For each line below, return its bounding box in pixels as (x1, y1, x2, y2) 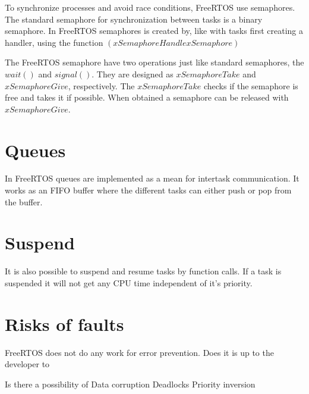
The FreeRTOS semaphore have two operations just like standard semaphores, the (5, 56, 304, 68)
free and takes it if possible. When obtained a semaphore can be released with (5, 91, 289, 104)
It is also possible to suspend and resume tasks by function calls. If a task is (5, 265, 282, 277)
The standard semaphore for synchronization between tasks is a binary (5, 12, 263, 25)
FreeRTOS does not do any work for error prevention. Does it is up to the (5, 346, 274, 358)
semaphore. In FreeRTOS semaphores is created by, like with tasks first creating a (5, 24, 304, 37)
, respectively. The (68, 79, 135, 92)
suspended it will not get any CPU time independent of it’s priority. (5, 276, 253, 289)
